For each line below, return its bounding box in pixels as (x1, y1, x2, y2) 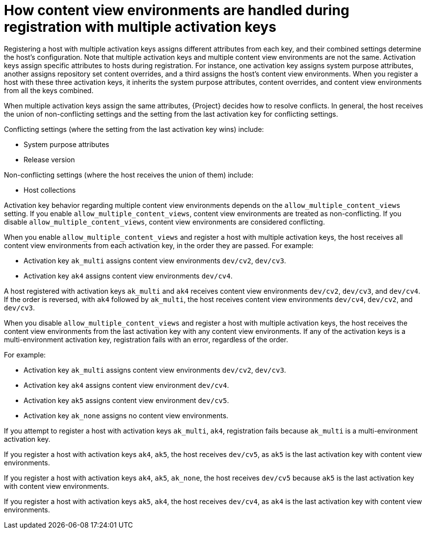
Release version (24, 155, 75, 164)
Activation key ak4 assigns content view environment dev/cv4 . (24, 381, 229, 389)
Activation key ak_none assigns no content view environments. (24, 411, 229, 420)
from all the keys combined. (4, 86, 94, 95)
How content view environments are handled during (4, 2, 349, 19)
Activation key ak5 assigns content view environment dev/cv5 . (24, 396, 229, 405)
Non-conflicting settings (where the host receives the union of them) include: (4, 170, 254, 179)
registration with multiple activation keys (4, 19, 276, 35)
